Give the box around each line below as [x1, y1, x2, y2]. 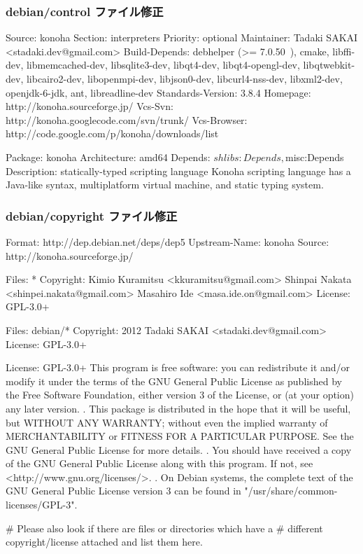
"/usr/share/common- [244, 483, 338, 498]
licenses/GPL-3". [6, 497, 78, 512]
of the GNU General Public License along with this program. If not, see [6, 456, 313, 471]
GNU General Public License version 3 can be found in [6, 483, 241, 498]
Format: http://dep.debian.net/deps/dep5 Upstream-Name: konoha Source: [6, 234, 329, 249]
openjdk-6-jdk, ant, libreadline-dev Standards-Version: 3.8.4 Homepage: [6, 85, 311, 99]
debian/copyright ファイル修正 [6, 207, 178, 224]
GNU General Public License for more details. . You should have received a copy [6, 442, 352, 457]
